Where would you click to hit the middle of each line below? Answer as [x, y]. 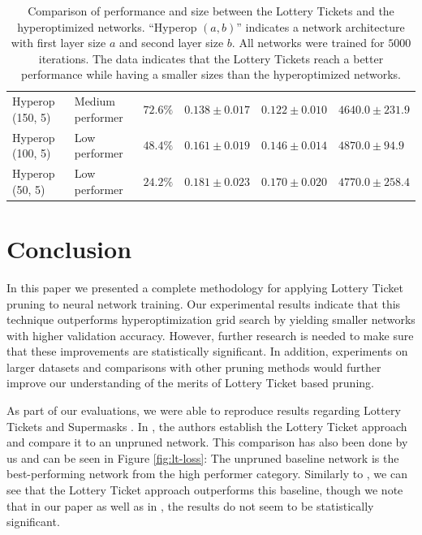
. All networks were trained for [308, 43]
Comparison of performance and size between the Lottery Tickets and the [211, 11]
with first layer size [58, 43]
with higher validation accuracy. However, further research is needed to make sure [210, 335]
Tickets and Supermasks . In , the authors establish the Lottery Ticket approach [207, 426]
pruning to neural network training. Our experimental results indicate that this [204, 303]
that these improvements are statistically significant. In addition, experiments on [207, 351]
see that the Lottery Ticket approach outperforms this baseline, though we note [205, 490]
